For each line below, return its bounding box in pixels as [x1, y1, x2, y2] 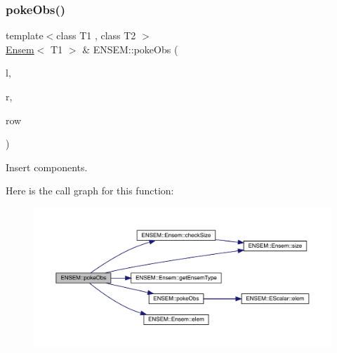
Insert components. [6, 159, 88, 174]
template [6, 28, 44, 43]
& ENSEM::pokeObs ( [82, 41, 178, 56]
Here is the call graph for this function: [6, 183, 174, 198]
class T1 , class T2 [56, 28, 136, 43]
